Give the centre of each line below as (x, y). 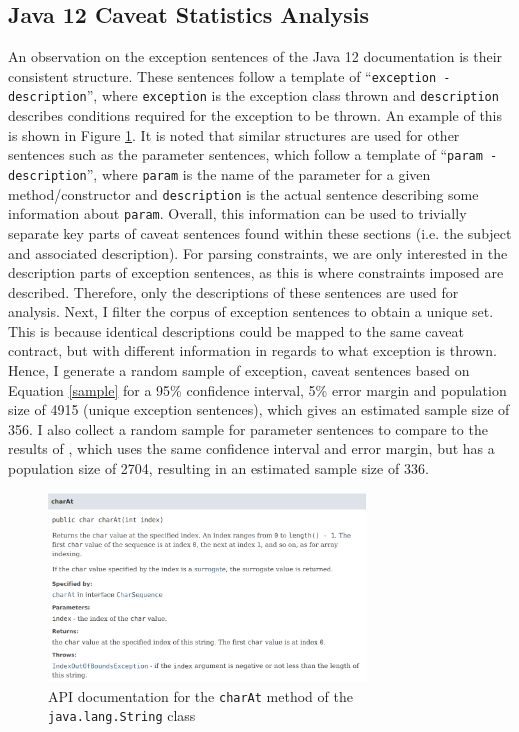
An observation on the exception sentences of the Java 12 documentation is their (255, 56)
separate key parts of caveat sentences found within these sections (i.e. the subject (260, 232)
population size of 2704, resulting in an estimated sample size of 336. (218, 468)
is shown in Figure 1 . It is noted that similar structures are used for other (234, 134)
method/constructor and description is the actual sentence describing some (243, 193)
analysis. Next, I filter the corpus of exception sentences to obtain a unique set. (251, 311)
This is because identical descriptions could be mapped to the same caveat (236, 330)
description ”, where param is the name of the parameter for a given (219, 173)
